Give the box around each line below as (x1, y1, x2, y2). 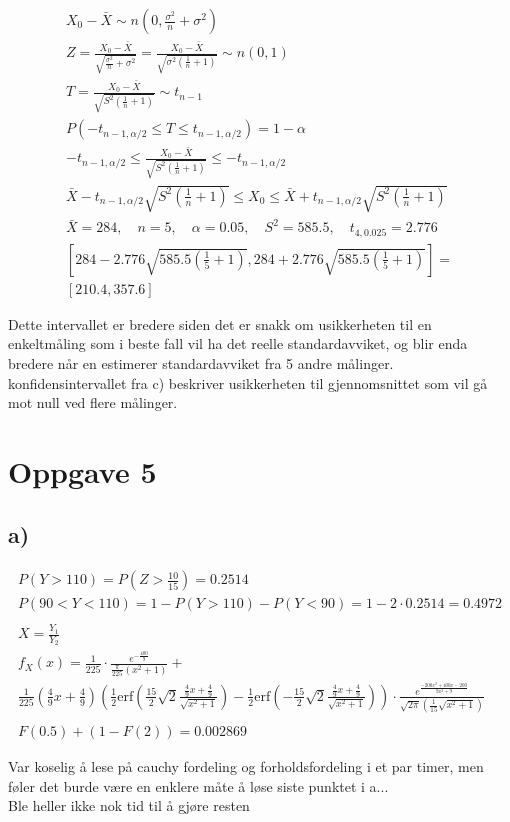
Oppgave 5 (8, 450, 157, 491)
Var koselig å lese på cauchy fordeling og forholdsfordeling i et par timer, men (8, 756, 484, 777)
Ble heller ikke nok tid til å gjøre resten (8, 795, 250, 816)
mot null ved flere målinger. (8, 392, 178, 413)
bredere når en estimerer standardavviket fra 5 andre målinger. (8, 352, 394, 373)
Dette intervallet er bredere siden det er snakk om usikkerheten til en (8, 313, 432, 334)
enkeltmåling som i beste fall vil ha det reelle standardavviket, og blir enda (8, 333, 468, 354)
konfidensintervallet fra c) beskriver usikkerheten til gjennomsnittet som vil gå (8, 372, 488, 393)
